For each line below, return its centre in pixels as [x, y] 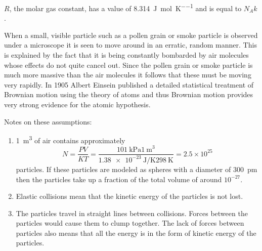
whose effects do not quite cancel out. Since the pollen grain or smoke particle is [128, 65]
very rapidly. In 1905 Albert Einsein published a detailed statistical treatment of [129, 84]
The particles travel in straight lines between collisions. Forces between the [132, 213]
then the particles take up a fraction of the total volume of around [119, 179]
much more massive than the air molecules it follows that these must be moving [128, 75]
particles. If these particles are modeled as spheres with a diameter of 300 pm [137, 169]
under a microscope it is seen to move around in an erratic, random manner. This [130, 45]
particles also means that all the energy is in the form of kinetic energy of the [136, 233]
